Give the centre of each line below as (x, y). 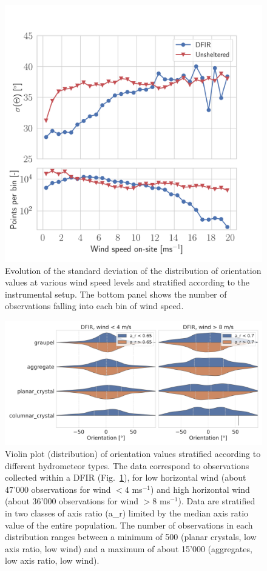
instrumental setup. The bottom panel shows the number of (116, 294)
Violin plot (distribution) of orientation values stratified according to (133, 453)
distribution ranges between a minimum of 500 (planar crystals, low (131, 537)
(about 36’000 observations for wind (72, 501)
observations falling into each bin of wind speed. (94, 306)
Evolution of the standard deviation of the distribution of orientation (133, 270)
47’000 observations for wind (58, 489)
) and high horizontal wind (200, 489)
